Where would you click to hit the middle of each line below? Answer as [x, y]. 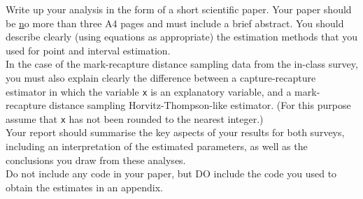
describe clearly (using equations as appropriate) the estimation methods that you [182, 37]
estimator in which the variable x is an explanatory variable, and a [149, 91]
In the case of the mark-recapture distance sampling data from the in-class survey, [182, 64]
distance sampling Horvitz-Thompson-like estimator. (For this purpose [200, 105]
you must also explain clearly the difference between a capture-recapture [161, 77]
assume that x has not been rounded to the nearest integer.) [135, 118]
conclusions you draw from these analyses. [96, 160]
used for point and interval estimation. [88, 50]
